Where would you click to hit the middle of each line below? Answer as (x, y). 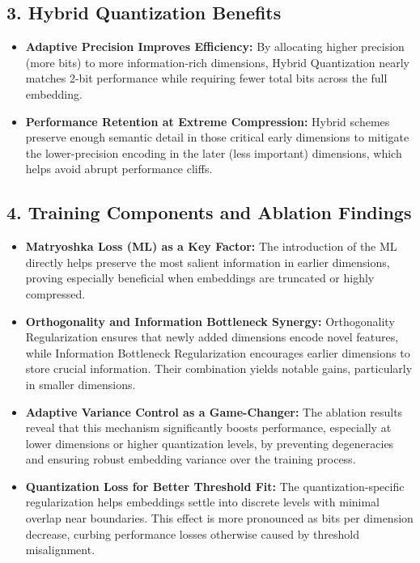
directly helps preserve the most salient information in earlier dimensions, (208, 262)
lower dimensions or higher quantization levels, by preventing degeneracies (210, 443)
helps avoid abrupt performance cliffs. (119, 169)
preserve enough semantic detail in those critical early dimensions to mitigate (217, 137)
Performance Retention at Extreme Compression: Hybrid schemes (208, 121)
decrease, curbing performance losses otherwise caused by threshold (192, 533)
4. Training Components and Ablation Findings (209, 212)
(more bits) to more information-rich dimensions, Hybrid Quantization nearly (217, 62)
